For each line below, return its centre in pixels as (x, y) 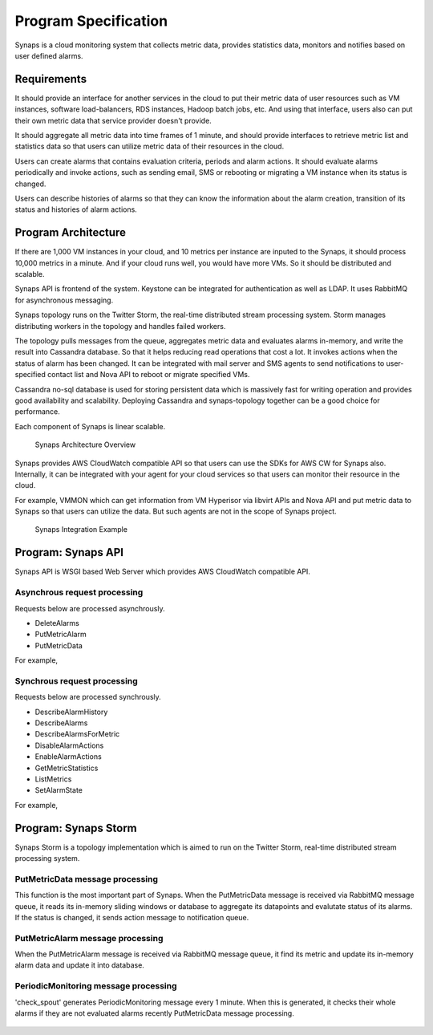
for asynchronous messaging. (64, 300)
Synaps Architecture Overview (85, 444)
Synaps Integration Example (81, 530)
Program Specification (91, 21)
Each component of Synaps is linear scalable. (90, 426)
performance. (37, 412)
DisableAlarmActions (69, 745)
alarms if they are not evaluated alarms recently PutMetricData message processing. (154, 1013)
